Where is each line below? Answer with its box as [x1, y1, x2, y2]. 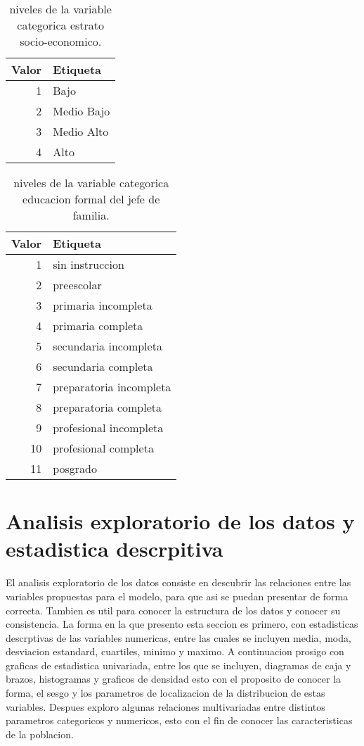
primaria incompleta [53, 297, 152, 313]
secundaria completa [53, 358, 153, 374]
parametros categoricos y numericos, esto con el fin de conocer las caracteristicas [6, 713, 353, 728]
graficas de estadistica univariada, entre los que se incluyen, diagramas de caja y [6, 657, 351, 672]
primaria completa [53, 317, 143, 334]
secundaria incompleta [53, 338, 162, 354]
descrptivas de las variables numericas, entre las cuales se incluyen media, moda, [6, 630, 351, 645]
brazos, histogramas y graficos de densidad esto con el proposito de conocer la [6, 671, 342, 686]
